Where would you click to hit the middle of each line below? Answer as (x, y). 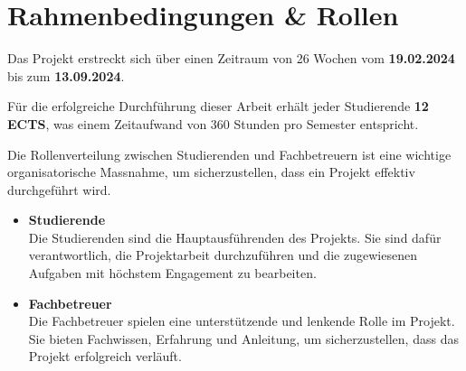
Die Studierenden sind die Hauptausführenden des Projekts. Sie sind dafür (235, 237)
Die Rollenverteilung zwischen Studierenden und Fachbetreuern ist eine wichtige (229, 154)
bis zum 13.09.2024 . (66, 75)
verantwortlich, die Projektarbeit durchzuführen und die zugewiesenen (223, 255)
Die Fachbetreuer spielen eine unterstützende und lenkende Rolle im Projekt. (242, 321)
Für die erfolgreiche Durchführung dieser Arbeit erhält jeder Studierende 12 (218, 106)
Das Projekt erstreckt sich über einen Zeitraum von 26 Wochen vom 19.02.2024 (231, 58)
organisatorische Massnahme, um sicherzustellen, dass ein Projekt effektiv (211, 172)
